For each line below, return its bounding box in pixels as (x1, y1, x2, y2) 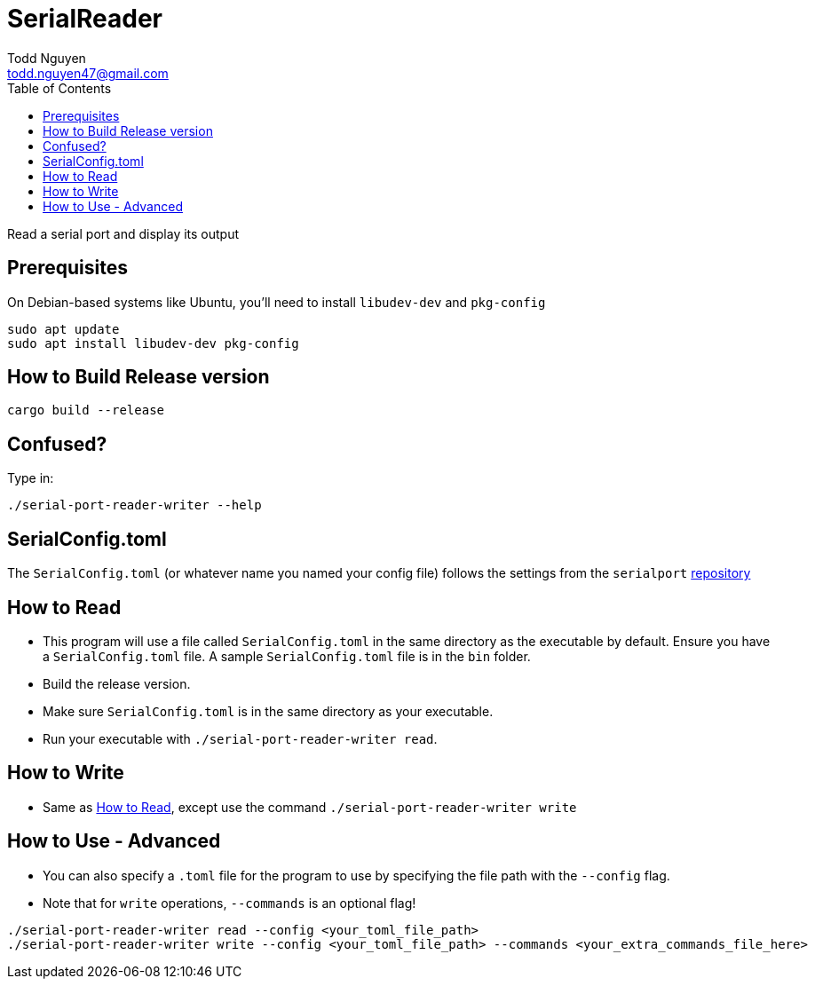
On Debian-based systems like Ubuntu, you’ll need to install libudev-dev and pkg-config (7, 294, 546, 310)
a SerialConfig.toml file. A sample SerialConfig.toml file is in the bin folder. (43, 648, 531, 664)
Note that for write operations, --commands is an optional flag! (43, 895, 416, 911)
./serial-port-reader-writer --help (7, 498, 262, 513)
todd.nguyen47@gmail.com (7, 65, 169, 81)
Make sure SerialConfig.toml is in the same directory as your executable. (43, 703, 494, 719)
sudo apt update (7, 321, 120, 336)
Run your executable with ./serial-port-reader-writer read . (43, 730, 438, 746)
